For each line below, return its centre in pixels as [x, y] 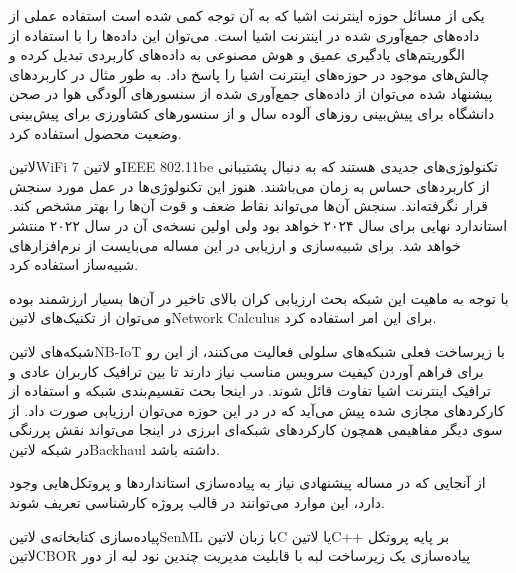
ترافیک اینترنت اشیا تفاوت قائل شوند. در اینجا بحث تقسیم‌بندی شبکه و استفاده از [250, 390]
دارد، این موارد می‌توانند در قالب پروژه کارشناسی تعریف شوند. [197, 502]
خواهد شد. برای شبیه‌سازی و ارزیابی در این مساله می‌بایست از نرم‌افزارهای [235, 244]
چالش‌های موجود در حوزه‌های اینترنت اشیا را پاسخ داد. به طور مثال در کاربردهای [249, 73]
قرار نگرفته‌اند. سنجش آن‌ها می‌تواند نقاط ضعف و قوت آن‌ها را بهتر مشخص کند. [248, 205]
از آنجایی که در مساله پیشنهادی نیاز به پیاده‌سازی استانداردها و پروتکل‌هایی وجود [247, 482]
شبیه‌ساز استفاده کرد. [74, 264]
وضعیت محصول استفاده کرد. [95, 132]
